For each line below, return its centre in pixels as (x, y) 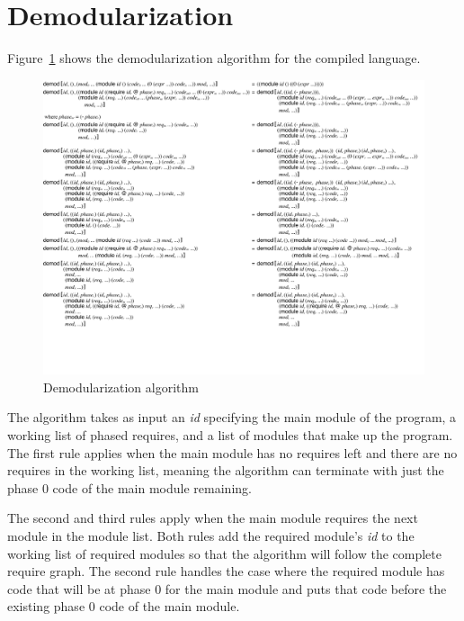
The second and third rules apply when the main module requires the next (213, 518)
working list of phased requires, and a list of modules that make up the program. (230, 435)
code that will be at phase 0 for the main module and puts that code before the (227, 588)
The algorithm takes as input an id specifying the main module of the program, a (232, 417)
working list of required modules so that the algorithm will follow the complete (224, 553)
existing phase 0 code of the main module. (124, 606)
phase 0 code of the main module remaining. (129, 487)
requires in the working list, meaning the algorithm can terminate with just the (226, 470)
